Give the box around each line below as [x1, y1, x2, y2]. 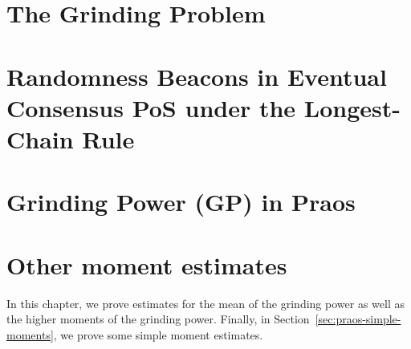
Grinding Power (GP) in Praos [6, 185, 356, 218]
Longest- [303, 91, 401, 124]
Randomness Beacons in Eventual [6, 59, 387, 92]
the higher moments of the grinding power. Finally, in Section [6, 310, 310, 327]
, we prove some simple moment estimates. [53, 326, 263, 343]
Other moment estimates [6, 248, 287, 281]
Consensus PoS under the [6, 91, 296, 124]
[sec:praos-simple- [315, 310, 401, 327]
